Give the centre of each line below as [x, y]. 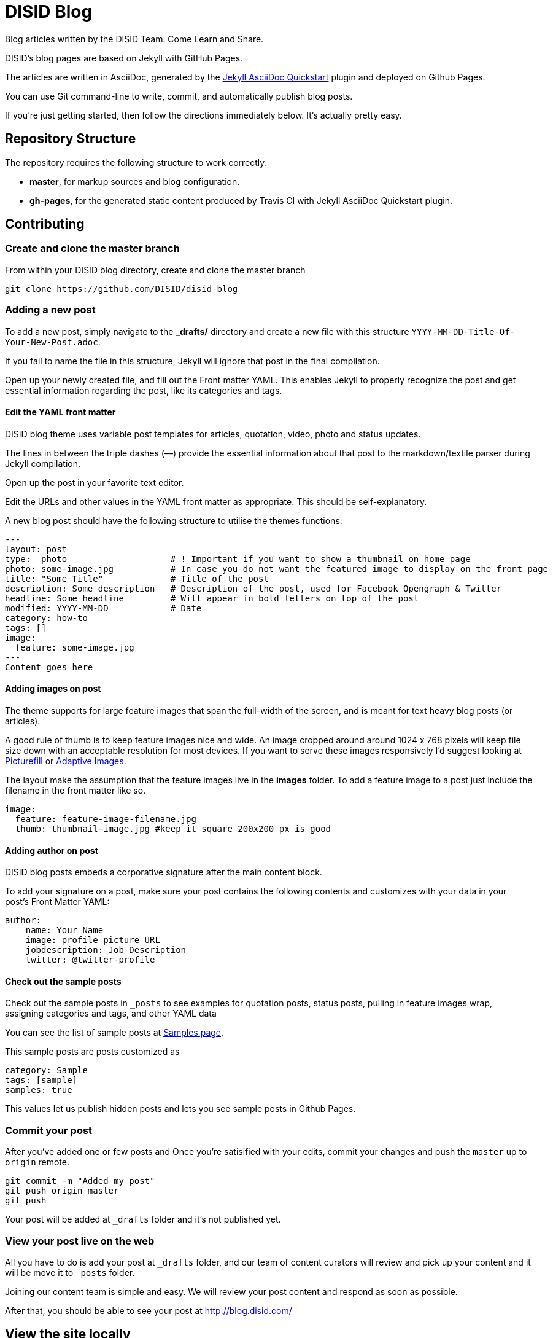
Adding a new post [50, 310]
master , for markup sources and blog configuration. [135, 181]
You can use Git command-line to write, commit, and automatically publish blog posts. [179, 96]
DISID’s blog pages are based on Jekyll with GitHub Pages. [124, 58]
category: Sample [46, 1070]
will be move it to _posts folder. [70, 1272]
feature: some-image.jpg [75, 647]
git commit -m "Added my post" [80, 1181]
